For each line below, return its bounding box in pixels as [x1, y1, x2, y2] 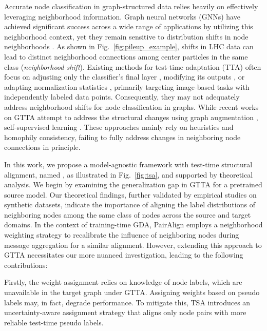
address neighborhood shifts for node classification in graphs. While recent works [4, 101, 259, 112]
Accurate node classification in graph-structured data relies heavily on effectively [4, 1, 258, 11]
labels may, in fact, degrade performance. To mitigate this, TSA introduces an [4, 297, 251, 307]
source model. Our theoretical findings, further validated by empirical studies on [4, 189, 257, 200]
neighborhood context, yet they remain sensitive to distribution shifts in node [4, 31, 249, 42]
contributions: [4, 259, 48, 270]
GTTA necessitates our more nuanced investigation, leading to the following [4, 249, 243, 260]
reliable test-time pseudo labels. [4, 317, 104, 327]
